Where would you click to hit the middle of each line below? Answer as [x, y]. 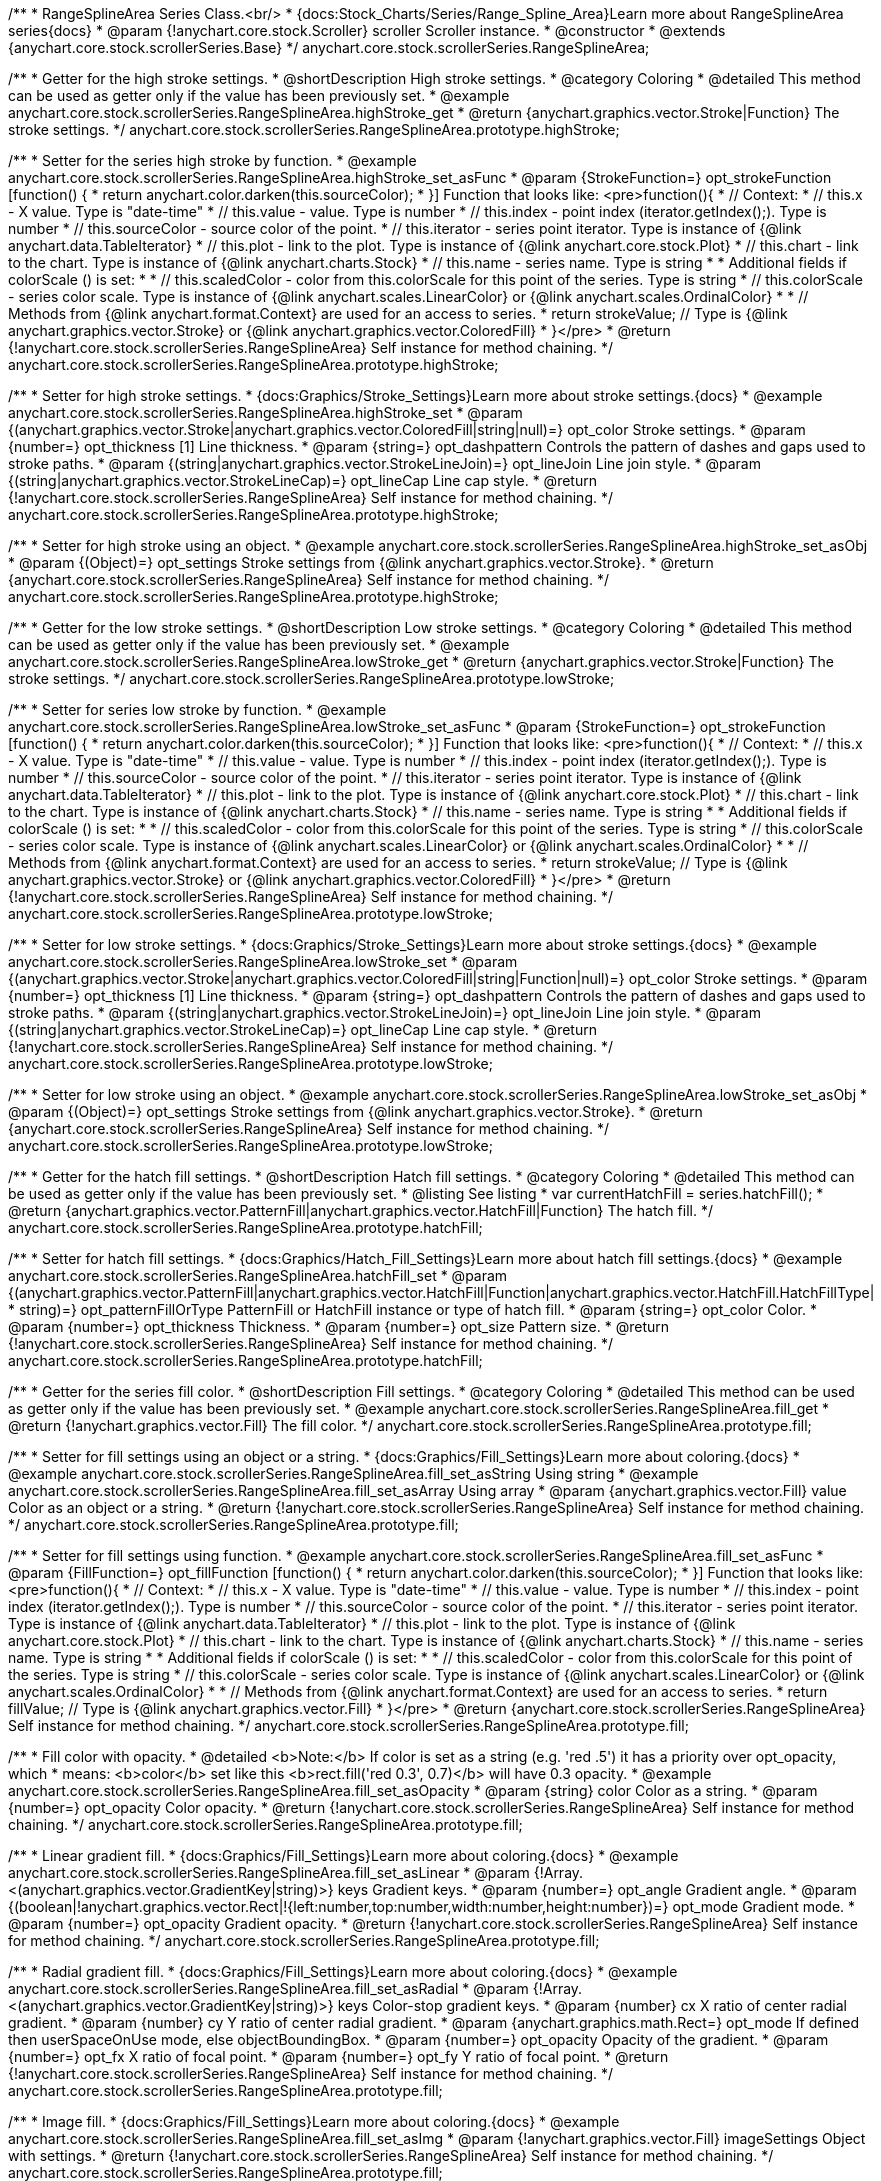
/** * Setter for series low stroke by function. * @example [197, 709]
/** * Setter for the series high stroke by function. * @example [212, 160]
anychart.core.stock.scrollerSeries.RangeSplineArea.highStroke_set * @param [265, 412]
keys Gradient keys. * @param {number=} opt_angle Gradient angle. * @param [597, 1889]
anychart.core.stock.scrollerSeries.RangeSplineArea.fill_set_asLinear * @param [269, 1872]
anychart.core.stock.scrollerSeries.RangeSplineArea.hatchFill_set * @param [258, 1275]
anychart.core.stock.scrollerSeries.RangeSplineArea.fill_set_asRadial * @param [268, 1988]
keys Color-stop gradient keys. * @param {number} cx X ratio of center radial [592, 2005]
